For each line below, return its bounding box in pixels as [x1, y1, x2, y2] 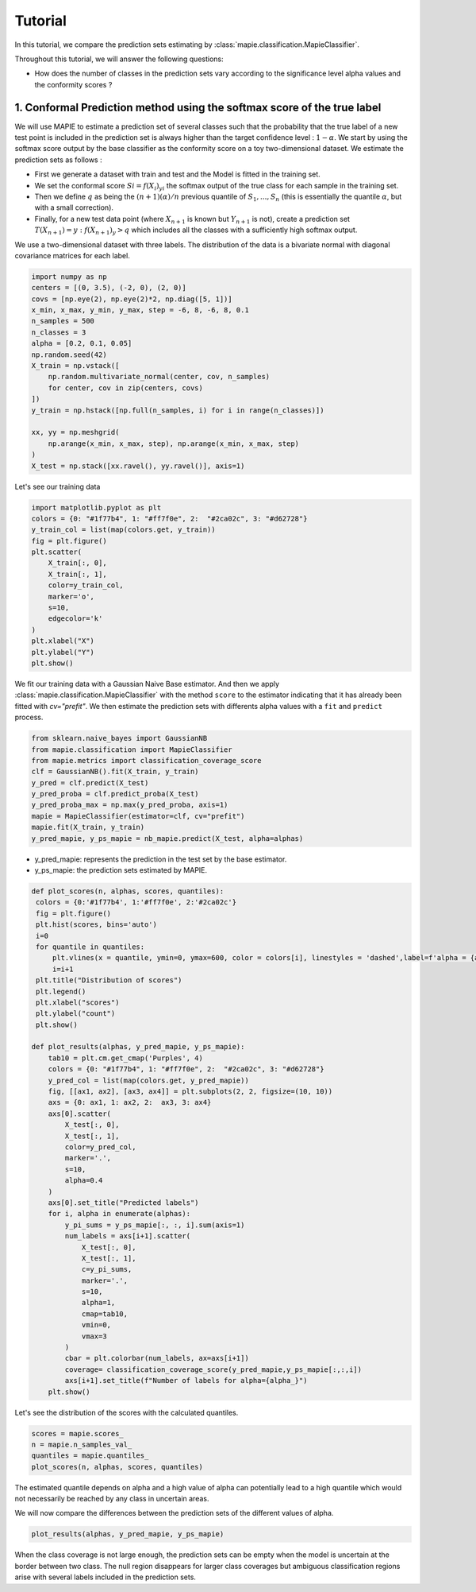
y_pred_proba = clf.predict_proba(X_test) [31, 789, 199, 799]
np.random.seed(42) [31, 350, 107, 359]
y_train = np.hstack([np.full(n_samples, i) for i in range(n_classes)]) [31, 405, 324, 415]
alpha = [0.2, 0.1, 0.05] [31, 339, 132, 348]
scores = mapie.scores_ [31, 1429, 125, 1438]
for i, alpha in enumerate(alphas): [48, 1209, 190, 1218]
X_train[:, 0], [48, 559, 107, 567]
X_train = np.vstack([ [31, 362, 120, 370]
